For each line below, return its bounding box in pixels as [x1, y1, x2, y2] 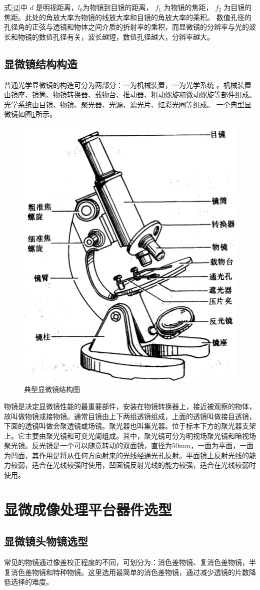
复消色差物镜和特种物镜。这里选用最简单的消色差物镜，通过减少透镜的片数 [4, 566, 249, 577]
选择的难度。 [10, 576, 53, 587]
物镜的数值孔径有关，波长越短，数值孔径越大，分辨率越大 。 [17, 31, 214, 42]
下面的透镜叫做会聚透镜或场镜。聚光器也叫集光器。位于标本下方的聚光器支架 [4, 421, 256, 431]
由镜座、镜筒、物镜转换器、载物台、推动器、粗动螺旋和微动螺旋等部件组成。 [4, 89, 256, 100]
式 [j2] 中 [4, 2, 28, 12]
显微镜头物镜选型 [4, 533, 88, 549]
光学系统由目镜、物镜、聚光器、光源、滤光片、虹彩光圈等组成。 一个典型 [4, 99, 244, 109]
